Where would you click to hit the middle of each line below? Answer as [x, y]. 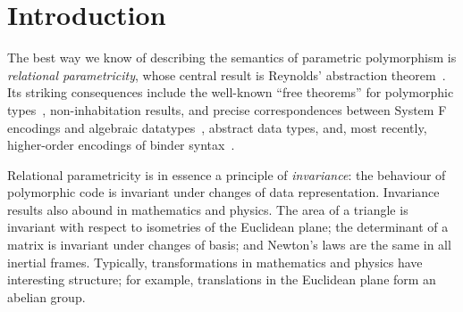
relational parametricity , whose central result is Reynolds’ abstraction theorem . [227, 74]
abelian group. [46, 296]
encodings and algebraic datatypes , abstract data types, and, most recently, [217, 127]
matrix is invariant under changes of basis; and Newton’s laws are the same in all [229, 245]
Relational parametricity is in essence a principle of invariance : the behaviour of [227, 174]
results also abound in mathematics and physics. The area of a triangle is [208, 209]
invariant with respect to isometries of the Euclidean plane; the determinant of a [228, 227]
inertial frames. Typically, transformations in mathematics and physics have [215, 262]
